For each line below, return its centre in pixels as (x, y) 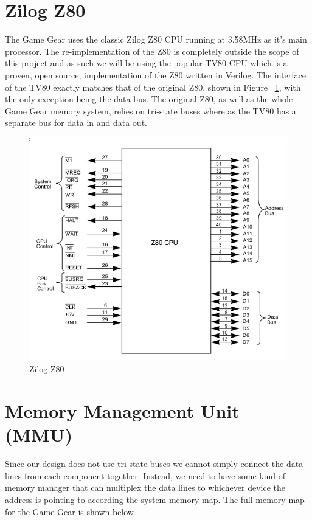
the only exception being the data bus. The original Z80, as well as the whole (149, 99)
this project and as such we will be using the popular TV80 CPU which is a (146, 63)
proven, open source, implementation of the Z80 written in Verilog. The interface (155, 75)
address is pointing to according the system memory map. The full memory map (155, 500)
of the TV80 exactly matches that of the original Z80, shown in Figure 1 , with (153, 87)
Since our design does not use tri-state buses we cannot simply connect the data (154, 464)
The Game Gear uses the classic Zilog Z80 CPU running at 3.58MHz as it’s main (156, 39)
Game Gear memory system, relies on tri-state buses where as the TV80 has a (151, 110)
